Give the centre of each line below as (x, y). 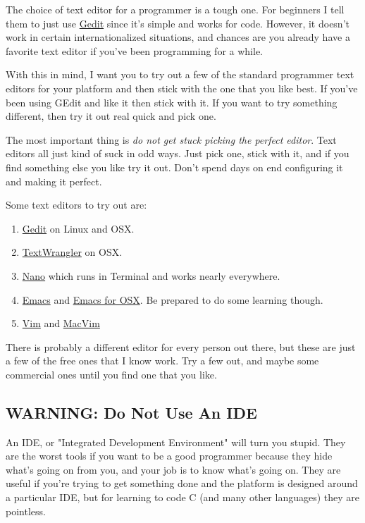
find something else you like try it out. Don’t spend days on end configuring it (174, 167)
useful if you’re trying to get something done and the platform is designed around (182, 483)
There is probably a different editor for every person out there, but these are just (181, 346)
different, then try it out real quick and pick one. (111, 116)
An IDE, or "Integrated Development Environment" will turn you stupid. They (176, 442)
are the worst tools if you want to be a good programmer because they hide (169, 456)
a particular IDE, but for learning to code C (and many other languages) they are (183, 497)
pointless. (26, 511)
